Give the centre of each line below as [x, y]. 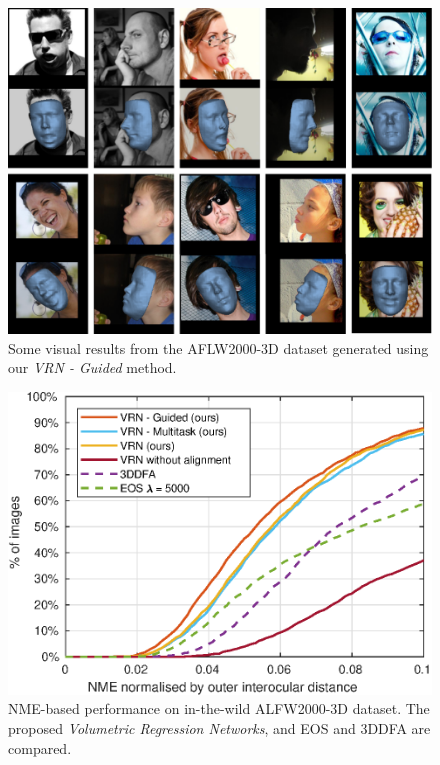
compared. [40, 747]
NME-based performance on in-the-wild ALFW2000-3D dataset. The [219, 708]
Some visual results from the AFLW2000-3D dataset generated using [218, 347]
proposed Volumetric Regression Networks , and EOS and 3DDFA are [219, 727]
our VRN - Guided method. [92, 367]
